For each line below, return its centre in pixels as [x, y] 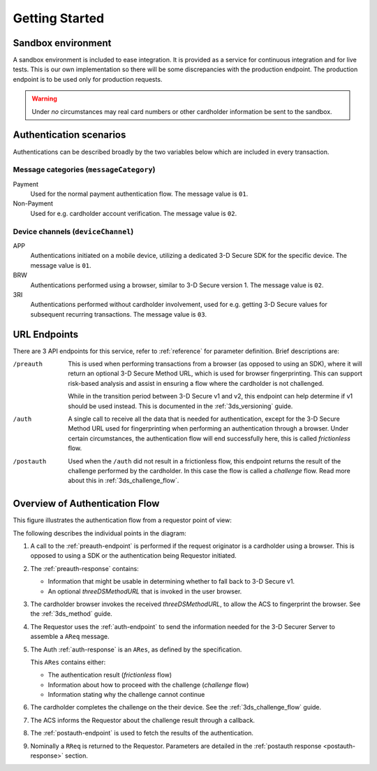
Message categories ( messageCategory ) [84, 170]
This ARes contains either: [68, 662]
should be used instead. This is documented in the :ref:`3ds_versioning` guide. [180, 406]
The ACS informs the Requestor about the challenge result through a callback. [142, 720]
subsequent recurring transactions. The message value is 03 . [119, 314]
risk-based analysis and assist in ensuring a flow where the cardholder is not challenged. [196, 383]
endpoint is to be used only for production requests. [88, 79]
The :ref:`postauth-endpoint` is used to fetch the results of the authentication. [142, 733]
